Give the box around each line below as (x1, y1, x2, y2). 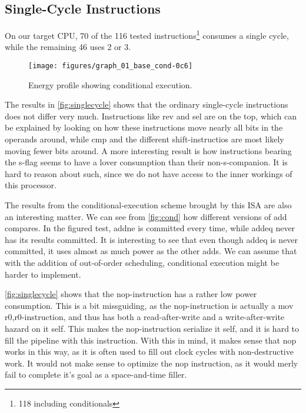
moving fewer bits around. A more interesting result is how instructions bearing (5, 144, 292, 156)
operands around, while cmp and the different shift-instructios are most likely (5, 133, 284, 145)
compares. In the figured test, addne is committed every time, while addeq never (5, 222, 295, 234)
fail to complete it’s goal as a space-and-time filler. (5, 368, 187, 381)
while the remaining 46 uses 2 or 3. (5, 41, 131, 53)
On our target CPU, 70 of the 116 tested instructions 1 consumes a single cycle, (5, 28, 289, 41)
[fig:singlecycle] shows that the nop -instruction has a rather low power (5, 288, 257, 300)
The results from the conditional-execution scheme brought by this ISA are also (5, 199, 292, 211)
